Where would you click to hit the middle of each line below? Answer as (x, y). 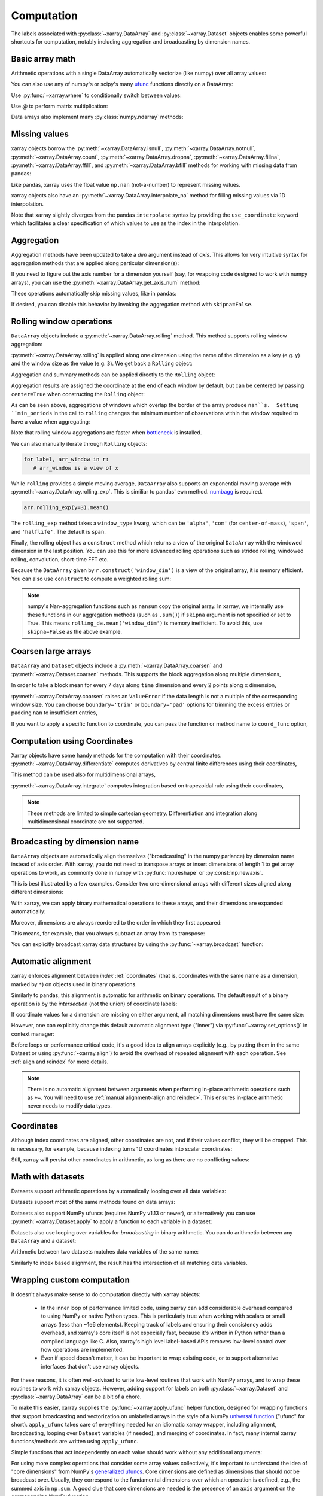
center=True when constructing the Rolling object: (78, 394)
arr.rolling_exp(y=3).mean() (66, 508)
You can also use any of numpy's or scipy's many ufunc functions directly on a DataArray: (122, 84)
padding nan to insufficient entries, (54, 713)
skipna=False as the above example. (75, 631)
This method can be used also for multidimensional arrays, (83, 774)
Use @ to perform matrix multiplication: (60, 106)
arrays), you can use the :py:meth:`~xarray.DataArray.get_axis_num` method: (106, 282)
